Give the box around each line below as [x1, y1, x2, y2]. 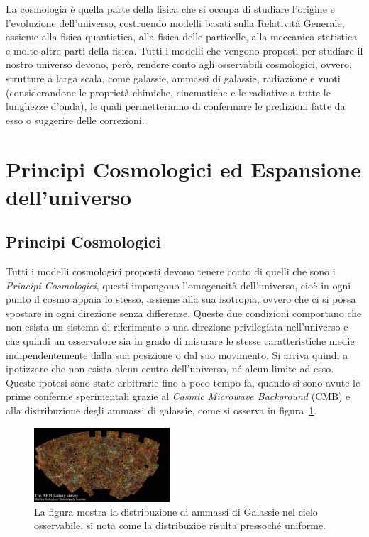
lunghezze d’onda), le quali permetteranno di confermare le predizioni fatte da [6, 99, 346, 114]
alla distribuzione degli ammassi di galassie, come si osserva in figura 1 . [6, 403, 317, 418]
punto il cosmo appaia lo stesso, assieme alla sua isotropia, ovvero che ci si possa [6, 292, 356, 306]
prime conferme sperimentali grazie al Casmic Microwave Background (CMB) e [6, 389, 351, 404]
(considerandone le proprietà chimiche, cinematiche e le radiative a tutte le [6, 84, 331, 99]
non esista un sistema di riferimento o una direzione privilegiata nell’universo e [6, 319, 348, 334]
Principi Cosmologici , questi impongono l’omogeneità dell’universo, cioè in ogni [6, 277, 351, 292]
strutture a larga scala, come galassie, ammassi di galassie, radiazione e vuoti [6, 70, 341, 85]
